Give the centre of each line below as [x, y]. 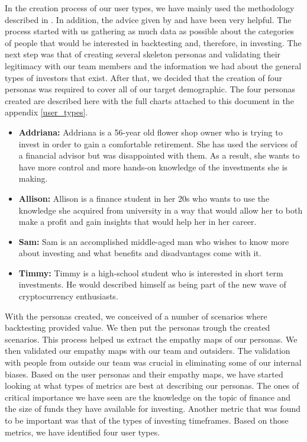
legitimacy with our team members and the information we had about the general [153, 65]
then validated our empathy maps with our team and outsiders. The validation [148, 351]
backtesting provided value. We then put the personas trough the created [138, 328]
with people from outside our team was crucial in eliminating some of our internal [153, 362]
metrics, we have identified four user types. [83, 432]
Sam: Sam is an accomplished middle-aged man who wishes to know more [154, 241]
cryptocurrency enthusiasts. [68, 296]
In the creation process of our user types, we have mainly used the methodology [150, 8]
